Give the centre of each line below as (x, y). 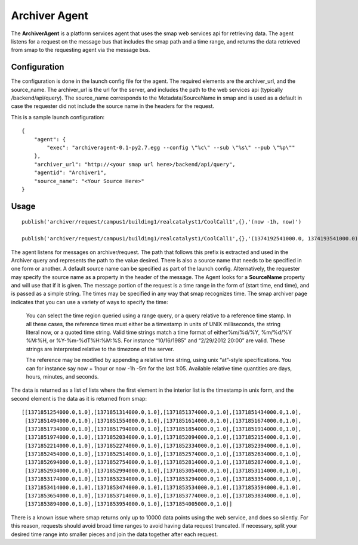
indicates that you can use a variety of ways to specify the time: (89, 302)
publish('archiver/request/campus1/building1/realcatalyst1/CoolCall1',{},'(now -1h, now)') (162, 222)
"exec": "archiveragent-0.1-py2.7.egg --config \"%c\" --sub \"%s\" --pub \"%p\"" (171, 147)
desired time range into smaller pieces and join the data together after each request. (115, 534)
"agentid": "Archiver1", (70, 173)
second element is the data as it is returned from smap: (79, 398)
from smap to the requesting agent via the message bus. (81, 50)
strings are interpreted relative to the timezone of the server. (100, 349)
